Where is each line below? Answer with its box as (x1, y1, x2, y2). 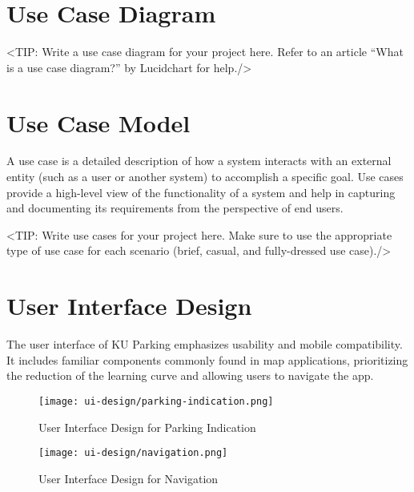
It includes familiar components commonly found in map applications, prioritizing (6, 351, 408, 368)
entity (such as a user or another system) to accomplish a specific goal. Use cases (6, 168, 404, 185)
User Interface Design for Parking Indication (38, 418, 256, 435)
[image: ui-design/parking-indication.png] (38, 395, 274, 407)
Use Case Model (6, 106, 191, 139)
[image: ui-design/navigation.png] (38, 447, 228, 459)
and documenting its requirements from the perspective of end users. (6, 200, 344, 216)
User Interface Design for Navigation (38, 470, 219, 486)
